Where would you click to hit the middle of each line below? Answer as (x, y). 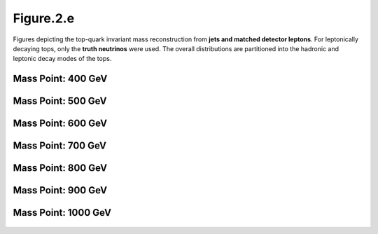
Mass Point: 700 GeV (59, 146)
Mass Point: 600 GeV (60, 124)
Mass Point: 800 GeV (60, 168)
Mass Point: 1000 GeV (62, 213)
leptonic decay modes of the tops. (62, 59)
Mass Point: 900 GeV (60, 190)
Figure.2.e (44, 18)
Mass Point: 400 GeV (60, 79)
